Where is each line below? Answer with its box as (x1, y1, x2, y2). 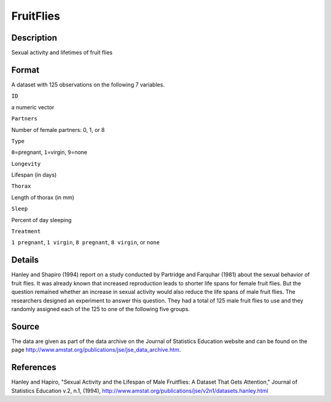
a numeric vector (11, 103, 55, 110)
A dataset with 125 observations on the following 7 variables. (11, 80, 165, 88)
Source (11, 321, 40, 331)
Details (11, 255, 39, 265)
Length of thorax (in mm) (11, 193, 75, 201)
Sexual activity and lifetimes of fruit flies (11, 49, 113, 56)
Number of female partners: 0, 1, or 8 (11, 126, 105, 133)
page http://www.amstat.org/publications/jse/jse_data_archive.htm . (11, 346, 181, 354)
